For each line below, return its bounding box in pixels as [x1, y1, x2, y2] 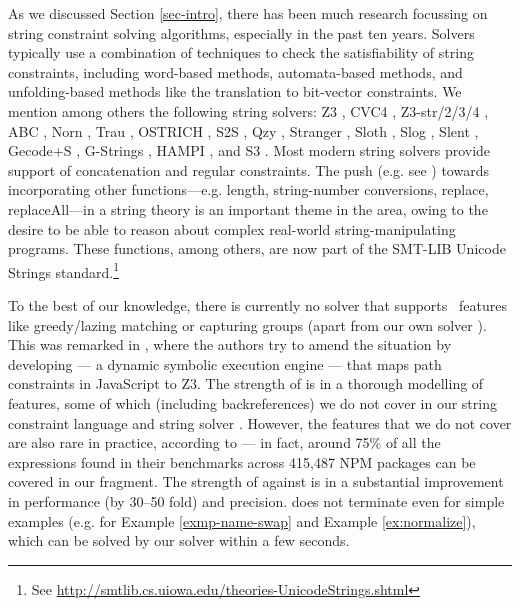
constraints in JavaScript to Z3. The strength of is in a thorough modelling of [8, 373, 484, 394]
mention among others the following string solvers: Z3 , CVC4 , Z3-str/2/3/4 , [8, 100, 489, 121]
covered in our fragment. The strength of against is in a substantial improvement [8, 471, 504, 492]
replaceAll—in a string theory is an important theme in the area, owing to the [8, 198, 488, 219]
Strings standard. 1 [8, 258, 120, 282]
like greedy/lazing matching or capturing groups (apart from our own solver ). [8, 314, 487, 335]
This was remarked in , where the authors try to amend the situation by [8, 334, 452, 355]
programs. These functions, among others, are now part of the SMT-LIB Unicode [8, 238, 506, 259]
